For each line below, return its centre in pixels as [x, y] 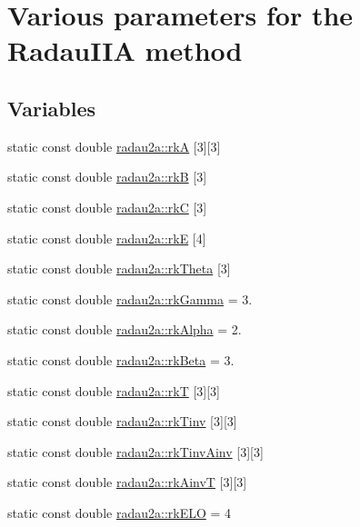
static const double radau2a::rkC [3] [107, 207]
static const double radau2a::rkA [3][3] [114, 146]
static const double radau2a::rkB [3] [107, 177]
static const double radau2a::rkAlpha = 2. [125, 329]
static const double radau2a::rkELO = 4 [120, 512]
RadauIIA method [125, 50]
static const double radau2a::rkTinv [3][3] [122, 421]
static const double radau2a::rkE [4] [107, 238]
